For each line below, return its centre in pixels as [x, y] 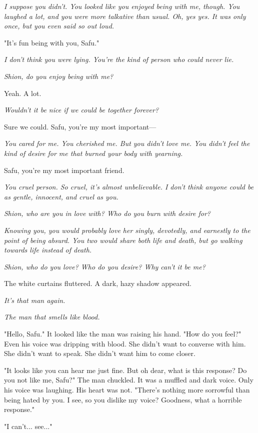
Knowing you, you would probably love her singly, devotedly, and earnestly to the [127, 230]
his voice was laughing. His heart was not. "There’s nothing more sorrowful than [127, 390]
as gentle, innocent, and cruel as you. [61, 196]
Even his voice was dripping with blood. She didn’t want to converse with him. [125, 343]
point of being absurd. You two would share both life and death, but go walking [123, 240]
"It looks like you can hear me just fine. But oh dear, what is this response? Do [125, 370]
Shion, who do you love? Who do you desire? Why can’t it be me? [105, 266]
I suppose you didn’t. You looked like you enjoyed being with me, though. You [122, 6]
